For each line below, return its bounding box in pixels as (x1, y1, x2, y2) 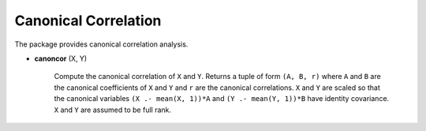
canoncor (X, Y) (34, 54, 88, 63)
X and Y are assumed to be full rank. (54, 105, 172, 114)
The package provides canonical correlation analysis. (14, 39, 189, 49)
